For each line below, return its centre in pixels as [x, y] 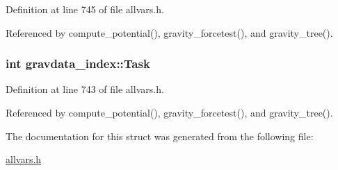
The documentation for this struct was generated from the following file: [160, 136]
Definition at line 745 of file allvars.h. [85, 9]
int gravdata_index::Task [78, 63]
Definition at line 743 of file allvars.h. [85, 89]
